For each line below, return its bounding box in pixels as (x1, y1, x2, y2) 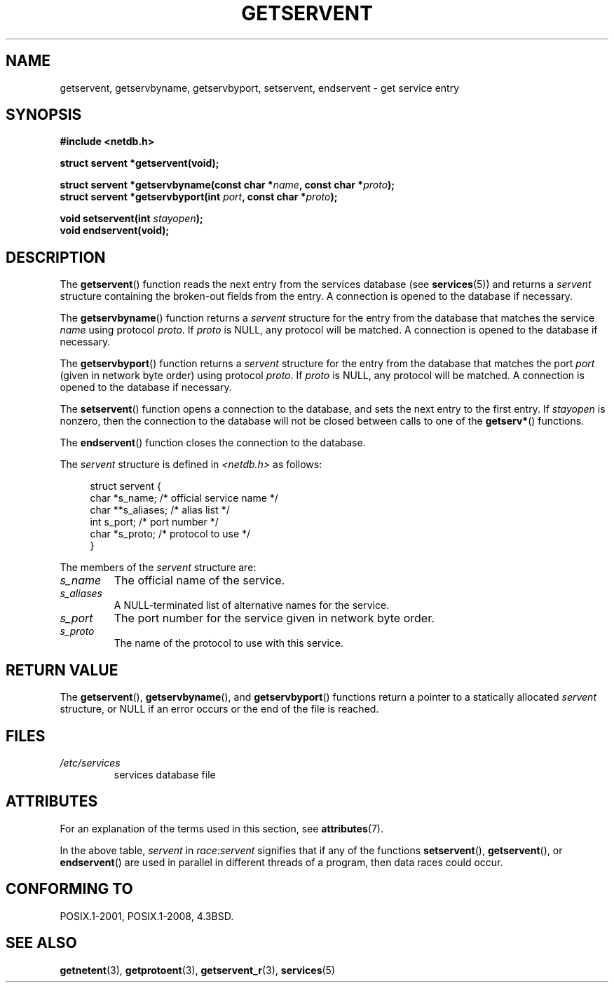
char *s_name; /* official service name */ (90, 492, 278, 505)
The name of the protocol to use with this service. (114, 637, 343, 650)
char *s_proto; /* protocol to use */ (90, 528, 251, 540)
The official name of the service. (114, 573, 285, 588)
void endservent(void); (60, 224, 170, 237)
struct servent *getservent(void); (60, 157, 219, 170)
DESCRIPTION (6, 248, 106, 266)
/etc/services (60, 756, 121, 769)
